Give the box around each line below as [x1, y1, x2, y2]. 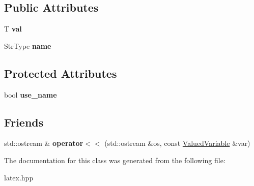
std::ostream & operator [4, 138, 83, 148]
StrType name [4, 40, 51, 51]
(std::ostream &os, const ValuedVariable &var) [104, 138, 250, 148]
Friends [4, 114, 44, 130]
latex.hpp [4, 172, 34, 182]
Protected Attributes [4, 65, 117, 81]
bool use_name [4, 89, 57, 100]
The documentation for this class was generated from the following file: [4, 154, 225, 165]
